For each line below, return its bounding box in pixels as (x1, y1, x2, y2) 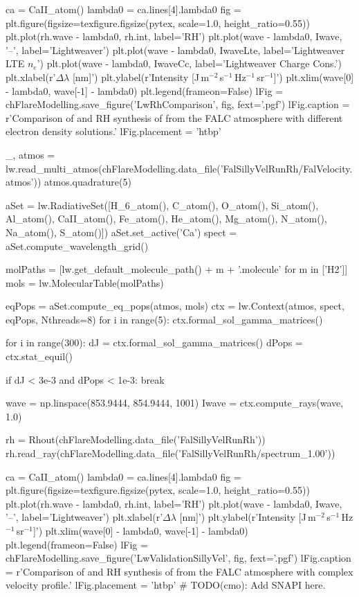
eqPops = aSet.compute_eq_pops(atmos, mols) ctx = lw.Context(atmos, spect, (6, 298, 344, 313)
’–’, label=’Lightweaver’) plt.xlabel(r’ (6, 510, 163, 524)
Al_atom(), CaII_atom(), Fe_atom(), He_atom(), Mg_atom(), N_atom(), (6, 211, 327, 226)
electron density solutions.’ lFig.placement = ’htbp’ (6, 124, 221, 139)
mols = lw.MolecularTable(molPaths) (6, 275, 164, 289)
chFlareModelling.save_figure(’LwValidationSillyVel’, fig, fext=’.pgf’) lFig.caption (6, 551, 351, 565)
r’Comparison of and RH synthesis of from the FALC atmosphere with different (6, 110, 343, 125)
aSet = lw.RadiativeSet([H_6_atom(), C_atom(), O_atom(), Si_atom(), (6, 197, 319, 212)
